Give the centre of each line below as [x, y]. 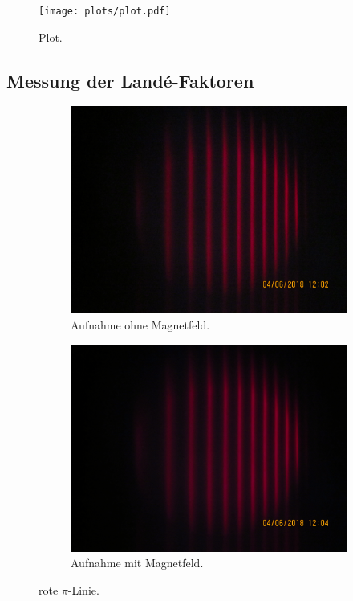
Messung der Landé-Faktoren [130, 80]
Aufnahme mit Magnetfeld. [137, 563]
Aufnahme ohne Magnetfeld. [140, 325]
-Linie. [83, 589]
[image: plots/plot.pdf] [105, 11]
